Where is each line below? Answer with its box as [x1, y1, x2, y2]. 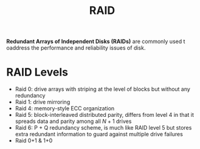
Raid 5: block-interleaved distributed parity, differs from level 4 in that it [15, 111, 195, 119]
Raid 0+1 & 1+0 [15, 137, 53, 144]
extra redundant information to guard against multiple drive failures [15, 131, 184, 138]
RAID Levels [6, 65, 69, 79]
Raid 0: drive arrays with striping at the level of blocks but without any [15, 85, 190, 93]
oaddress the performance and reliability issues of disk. [6, 44, 146, 51]
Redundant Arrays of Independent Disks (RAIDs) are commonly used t [6, 38, 185, 45]
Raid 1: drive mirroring [15, 98, 71, 106]
